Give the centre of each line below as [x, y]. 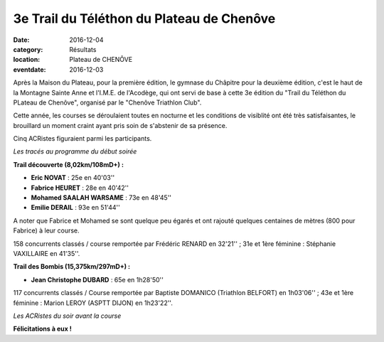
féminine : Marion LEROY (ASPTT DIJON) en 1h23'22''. [93, 303]
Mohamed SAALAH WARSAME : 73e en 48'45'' [101, 198]
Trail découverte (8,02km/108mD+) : [69, 164]
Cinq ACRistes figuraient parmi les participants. [82, 139]
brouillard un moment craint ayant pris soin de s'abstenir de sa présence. [120, 125]
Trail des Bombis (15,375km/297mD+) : [72, 267]
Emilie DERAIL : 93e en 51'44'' [75, 208]
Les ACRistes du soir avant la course [67, 316]
